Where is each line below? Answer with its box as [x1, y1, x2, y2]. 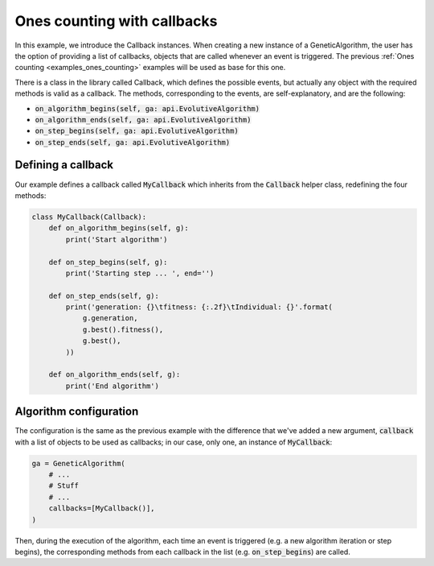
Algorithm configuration [14, 405, 139, 419]
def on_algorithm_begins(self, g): [48, 224, 189, 233]
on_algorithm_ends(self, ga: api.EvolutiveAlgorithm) [35, 115, 252, 124]
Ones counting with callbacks [14, 12, 218, 30]
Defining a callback [14, 158, 114, 172]
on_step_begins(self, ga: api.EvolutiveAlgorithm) [35, 126, 239, 136]
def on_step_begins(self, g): [48, 258, 168, 266]
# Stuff [48, 481, 80, 490]
